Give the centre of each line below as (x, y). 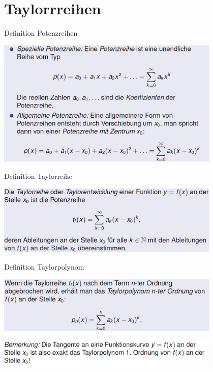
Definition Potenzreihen (41, 33)
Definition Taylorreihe (38, 176)
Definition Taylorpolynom (44, 266)
